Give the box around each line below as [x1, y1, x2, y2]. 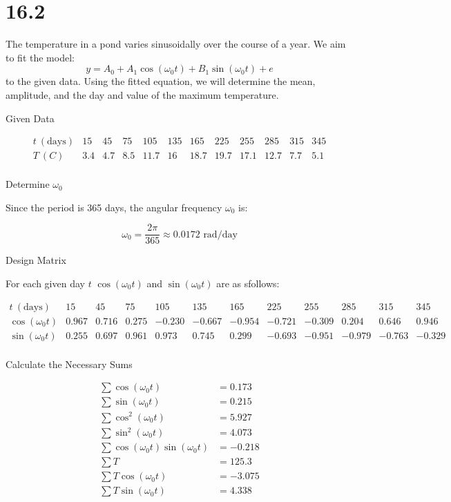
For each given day [6, 276, 85, 291]
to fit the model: [6, 50, 75, 64]
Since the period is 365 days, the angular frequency [6, 200, 222, 214]
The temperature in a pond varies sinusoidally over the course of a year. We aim [6, 37, 346, 51]
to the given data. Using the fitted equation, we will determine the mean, [6, 74, 316, 88]
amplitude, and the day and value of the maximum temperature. [6, 87, 279, 102]
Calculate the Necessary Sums [6, 356, 133, 371]
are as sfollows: [216, 276, 280, 291]
